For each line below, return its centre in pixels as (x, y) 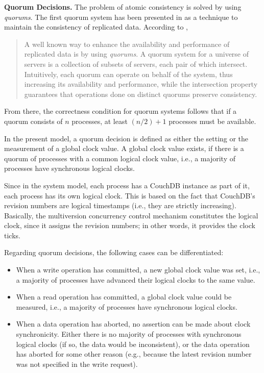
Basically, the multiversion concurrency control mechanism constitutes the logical (131, 215)
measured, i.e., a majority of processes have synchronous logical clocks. (127, 306)
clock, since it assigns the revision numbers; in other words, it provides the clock (130, 225)
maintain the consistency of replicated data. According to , (96, 27)
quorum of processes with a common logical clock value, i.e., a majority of (120, 158)
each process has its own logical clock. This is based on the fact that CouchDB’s (130, 195)
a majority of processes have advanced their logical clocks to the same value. (136, 279)
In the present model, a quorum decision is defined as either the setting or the (126, 138)
